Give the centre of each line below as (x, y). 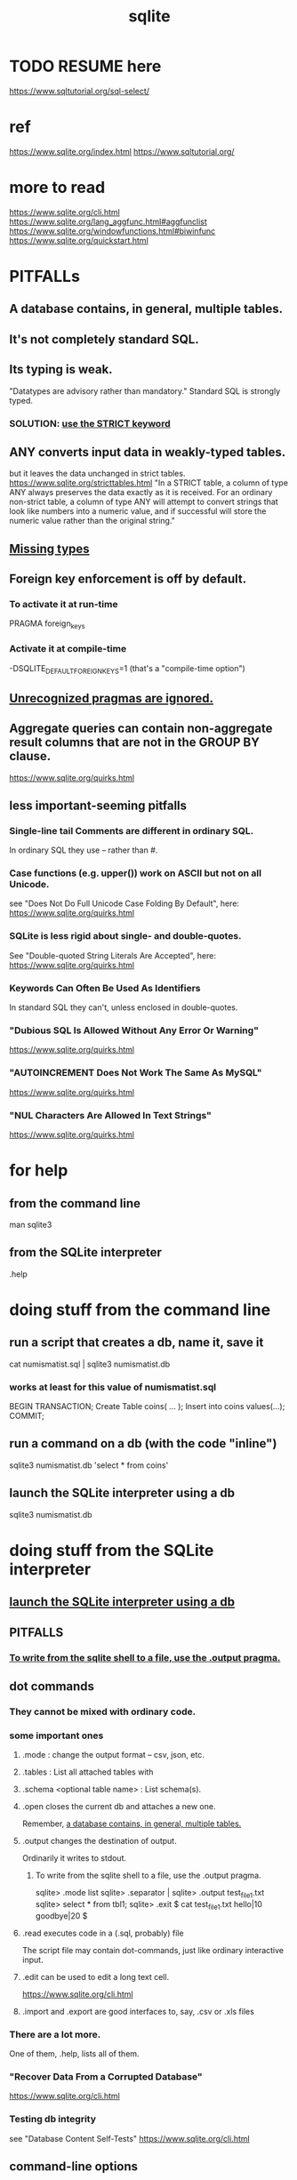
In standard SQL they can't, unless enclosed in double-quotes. (124, 1007)
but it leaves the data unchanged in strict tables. (97, 474)
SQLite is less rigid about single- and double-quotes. (125, 936)
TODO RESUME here (85, 66)
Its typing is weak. (61, 369)
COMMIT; (27, 1416)
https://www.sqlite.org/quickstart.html (79, 240)
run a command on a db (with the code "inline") (143, 1443)
